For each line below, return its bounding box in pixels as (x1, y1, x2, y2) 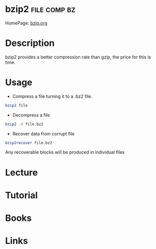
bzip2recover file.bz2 (5, 140, 52, 145)
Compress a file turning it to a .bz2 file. (12, 93, 93, 99)
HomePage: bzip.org (5, 20, 47, 26)
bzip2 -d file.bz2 (5, 121, 43, 127)
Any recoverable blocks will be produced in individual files (5, 149, 125, 155)
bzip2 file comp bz (5, 3, 76, 15)
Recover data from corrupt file (12, 131, 75, 137)
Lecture (5, 167, 38, 178)
